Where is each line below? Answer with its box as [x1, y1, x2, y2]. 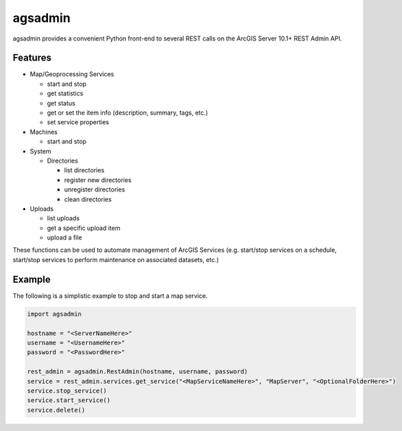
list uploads [47, 214, 80, 222]
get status [47, 99, 75, 107]
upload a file [47, 233, 82, 242]
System [29, 147, 51, 155]
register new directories [64, 176, 132, 184]
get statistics [47, 89, 84, 97]
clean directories [64, 195, 113, 203]
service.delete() [27, 406, 86, 414]
